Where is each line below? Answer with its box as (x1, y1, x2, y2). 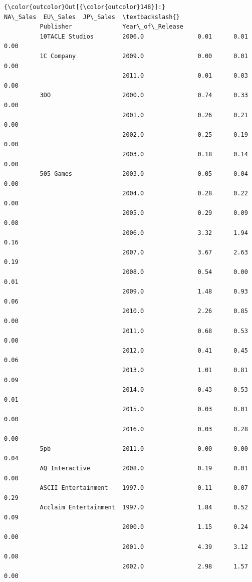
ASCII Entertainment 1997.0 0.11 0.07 (40, 484, 248, 492)
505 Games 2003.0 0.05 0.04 (40, 170, 248, 178)
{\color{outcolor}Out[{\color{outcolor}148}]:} (4, 4, 166, 11)
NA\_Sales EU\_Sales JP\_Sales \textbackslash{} (4, 13, 180, 21)
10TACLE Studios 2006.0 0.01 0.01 (40, 33, 248, 40)
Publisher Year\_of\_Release (40, 23, 183, 31)
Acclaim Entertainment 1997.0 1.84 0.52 (40, 504, 248, 511)
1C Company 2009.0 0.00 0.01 (40, 52, 248, 60)
